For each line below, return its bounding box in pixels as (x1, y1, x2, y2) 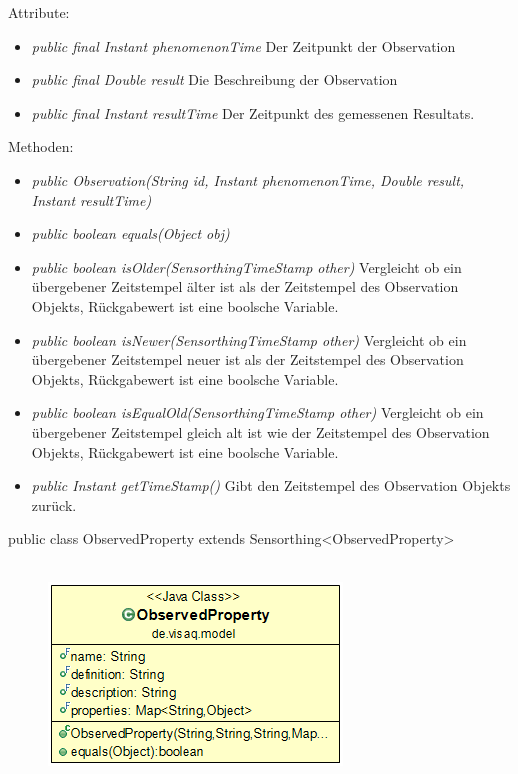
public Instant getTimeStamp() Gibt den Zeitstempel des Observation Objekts (31, 475, 511, 496)
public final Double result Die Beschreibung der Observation (31, 69, 398, 90)
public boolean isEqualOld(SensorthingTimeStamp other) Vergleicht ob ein (31, 402, 484, 423)
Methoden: (8, 136, 74, 157)
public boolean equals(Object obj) (31, 223, 230, 244)
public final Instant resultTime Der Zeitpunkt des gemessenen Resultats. (31, 102, 475, 123)
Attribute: (8, 2, 70, 22)
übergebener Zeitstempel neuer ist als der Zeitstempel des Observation (31, 349, 464, 370)
